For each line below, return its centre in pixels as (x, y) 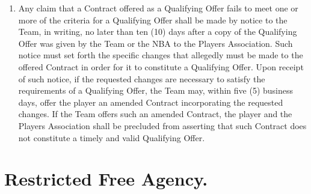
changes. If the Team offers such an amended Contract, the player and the (155, 114)
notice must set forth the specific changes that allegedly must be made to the (161, 55)
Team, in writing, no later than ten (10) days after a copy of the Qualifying (158, 32)
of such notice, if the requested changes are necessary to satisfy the (142, 78)
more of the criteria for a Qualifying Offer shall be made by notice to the (153, 20)
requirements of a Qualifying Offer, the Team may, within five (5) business (155, 90)
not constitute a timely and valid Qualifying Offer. (112, 137)
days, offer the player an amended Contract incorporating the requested (151, 102)
